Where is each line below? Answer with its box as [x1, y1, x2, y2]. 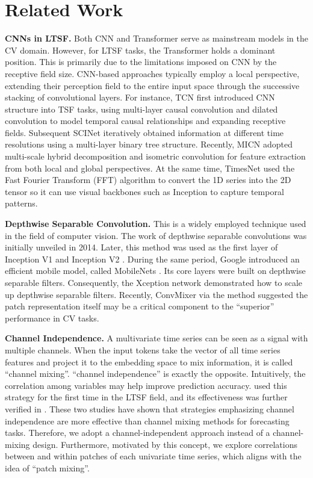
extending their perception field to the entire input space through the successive [5, 79, 300, 92]
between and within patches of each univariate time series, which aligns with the [5, 450, 302, 462]
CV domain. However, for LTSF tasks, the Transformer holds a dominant [5, 43, 276, 56]
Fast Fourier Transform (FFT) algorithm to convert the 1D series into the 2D [5, 173, 291, 186]
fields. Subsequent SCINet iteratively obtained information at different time [5, 126, 284, 138]
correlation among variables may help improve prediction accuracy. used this [5, 379, 287, 391]
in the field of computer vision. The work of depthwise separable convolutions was [5, 229, 307, 241]
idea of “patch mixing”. [5, 461, 90, 474]
